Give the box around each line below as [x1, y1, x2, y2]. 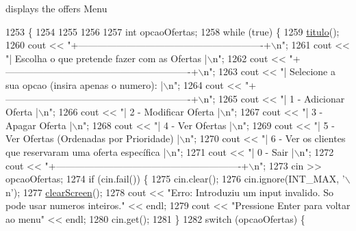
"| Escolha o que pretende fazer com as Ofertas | [5, 51, 207, 65]
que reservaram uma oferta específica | [5, 144, 166, 159]
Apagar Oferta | [5, 118, 73, 132]
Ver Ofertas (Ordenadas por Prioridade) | [5, 131, 180, 146]
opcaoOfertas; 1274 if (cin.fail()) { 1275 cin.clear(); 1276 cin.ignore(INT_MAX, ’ [5, 172, 345, 186]
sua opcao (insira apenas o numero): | [5, 77, 164, 92]
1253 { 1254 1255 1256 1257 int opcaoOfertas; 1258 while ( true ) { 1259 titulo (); [5, 24, 340, 38]
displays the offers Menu [5, 1, 107, 15]
